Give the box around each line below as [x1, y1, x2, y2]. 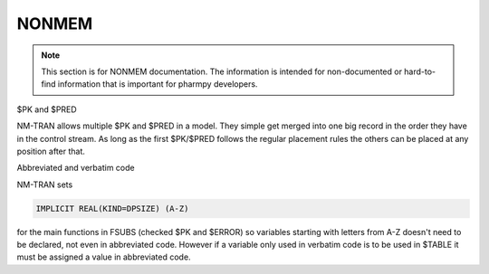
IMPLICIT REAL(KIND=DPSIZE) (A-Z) [35, 203, 189, 213]
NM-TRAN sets [16, 179, 73, 190]
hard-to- [404, 66, 436, 77]
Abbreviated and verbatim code [16, 163, 135, 174]
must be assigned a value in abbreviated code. [16, 251, 191, 262]
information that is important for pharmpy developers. [57, 79, 258, 90]
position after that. [16, 146, 86, 156]
